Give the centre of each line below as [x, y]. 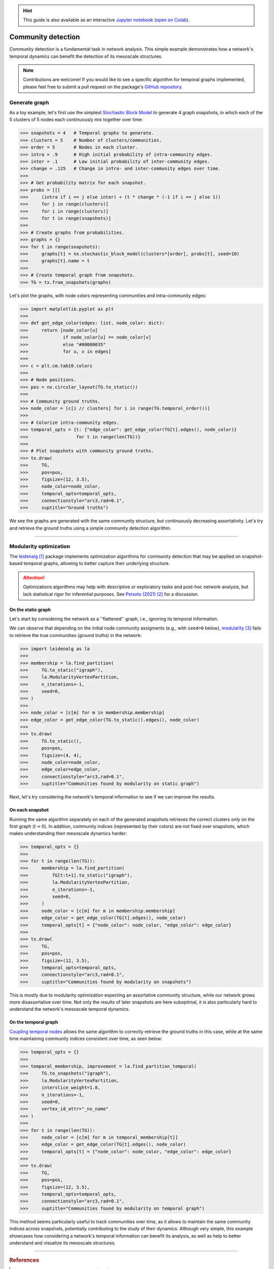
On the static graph [30, 610]
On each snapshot [29, 810]
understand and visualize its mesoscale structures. [63, 1243]
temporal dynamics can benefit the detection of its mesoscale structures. [86, 56]
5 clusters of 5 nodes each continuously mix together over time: [76, 120]
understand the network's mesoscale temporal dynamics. [70, 1009]
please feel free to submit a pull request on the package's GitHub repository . [103, 87]
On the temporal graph [34, 1022]
